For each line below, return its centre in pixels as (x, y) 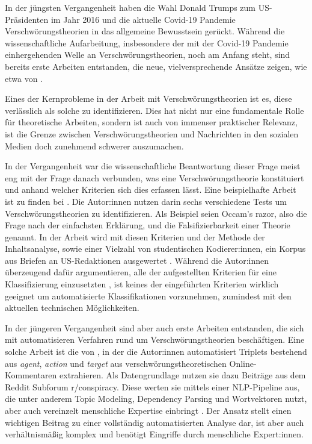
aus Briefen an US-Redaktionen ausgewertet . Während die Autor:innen (137, 260)
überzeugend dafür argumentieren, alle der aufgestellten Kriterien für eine (141, 272)
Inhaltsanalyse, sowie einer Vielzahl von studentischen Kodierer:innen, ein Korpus (155, 249)
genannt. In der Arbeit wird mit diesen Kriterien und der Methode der (135, 236)
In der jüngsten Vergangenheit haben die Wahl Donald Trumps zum (130, 7)
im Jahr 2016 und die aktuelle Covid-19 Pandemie (143, 19)
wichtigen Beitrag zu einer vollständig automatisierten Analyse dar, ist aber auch (154, 422)
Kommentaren (31, 375)
